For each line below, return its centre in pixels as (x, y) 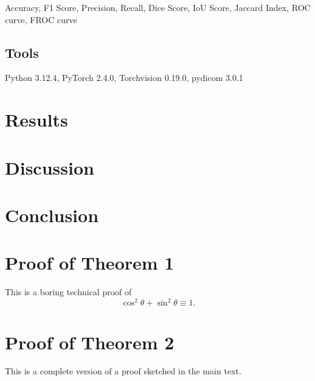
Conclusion (52, 215)
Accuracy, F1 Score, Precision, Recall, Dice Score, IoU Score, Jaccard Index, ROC (158, 7)
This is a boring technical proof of (68, 292)
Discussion (50, 167)
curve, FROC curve (41, 19)
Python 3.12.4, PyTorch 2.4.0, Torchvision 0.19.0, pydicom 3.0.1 (124, 78)
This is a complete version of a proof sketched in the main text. (123, 371)
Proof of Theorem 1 (90, 263)
